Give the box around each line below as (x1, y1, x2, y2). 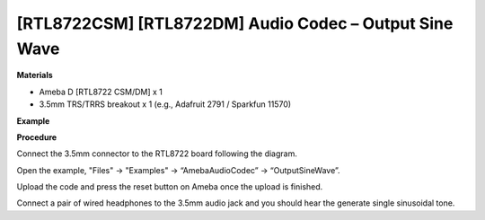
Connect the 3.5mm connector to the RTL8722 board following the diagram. (16, 148, 298, 159)
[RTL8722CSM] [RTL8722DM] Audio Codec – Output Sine (16, 13, 454, 33)
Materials (16, 70, 53, 81)
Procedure (16, 131, 57, 143)
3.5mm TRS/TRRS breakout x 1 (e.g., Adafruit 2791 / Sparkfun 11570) (39, 99, 292, 110)
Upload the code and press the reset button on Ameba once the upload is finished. (16, 181, 323, 192)
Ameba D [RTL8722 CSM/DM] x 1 (39, 86, 163, 97)
